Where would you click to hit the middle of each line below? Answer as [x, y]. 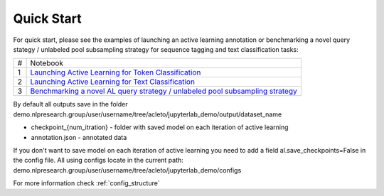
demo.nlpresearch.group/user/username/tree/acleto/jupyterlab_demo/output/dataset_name [148, 114]
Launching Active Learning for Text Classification [113, 82]
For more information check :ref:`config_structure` [86, 183]
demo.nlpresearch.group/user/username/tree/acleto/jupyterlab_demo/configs [127, 170]
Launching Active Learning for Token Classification [116, 72]
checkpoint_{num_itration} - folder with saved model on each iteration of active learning [160, 127]
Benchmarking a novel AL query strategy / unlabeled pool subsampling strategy [164, 91]
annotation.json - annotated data [79, 137]
